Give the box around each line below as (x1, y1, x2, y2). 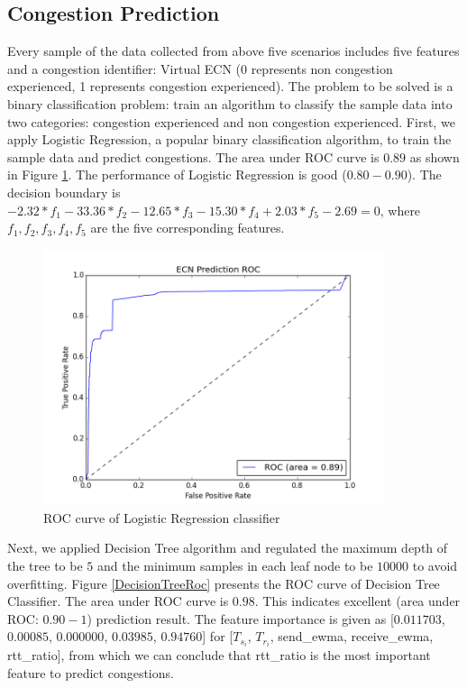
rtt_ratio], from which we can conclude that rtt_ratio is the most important (7, 646, 431, 665)
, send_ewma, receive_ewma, (270, 627, 434, 646)
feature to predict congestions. (7, 664, 174, 683)
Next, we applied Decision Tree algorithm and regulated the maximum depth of (7, 538, 448, 557)
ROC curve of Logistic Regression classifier (43, 508, 280, 527)
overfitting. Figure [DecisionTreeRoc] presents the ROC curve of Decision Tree (7, 573, 440, 592)
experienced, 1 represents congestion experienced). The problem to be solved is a (7, 77, 453, 96)
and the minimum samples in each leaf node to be (96, 555, 373, 574)
